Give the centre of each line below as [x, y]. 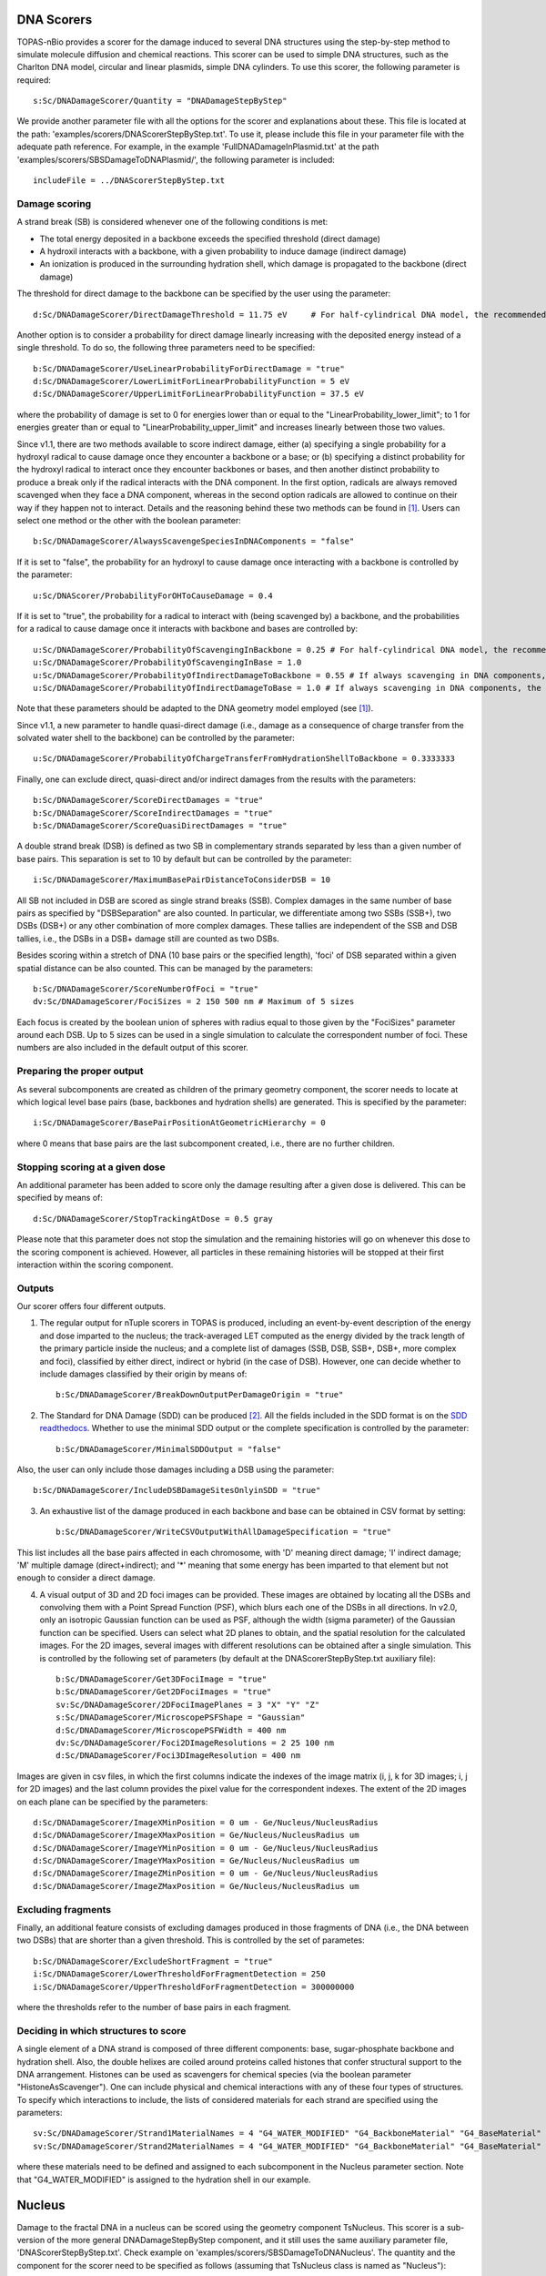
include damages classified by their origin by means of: [143, 1374]
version [31, 2240]
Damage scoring [54, 203]
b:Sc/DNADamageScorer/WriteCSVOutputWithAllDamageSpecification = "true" [224, 1532]
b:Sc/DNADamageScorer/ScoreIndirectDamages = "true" [153, 813]
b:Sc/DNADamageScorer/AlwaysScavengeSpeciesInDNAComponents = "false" [194, 541]
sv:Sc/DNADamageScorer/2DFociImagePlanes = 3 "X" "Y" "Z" [188, 1704]
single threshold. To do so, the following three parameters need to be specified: [166, 348]
